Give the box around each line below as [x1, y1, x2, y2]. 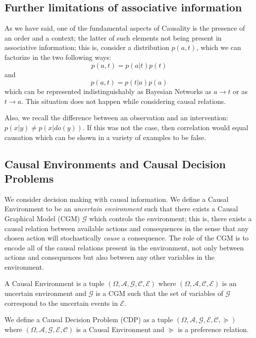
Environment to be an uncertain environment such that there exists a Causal [4, 203, 238, 214]
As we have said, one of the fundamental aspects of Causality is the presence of [4, 23, 245, 33]
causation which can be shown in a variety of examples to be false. [4, 132, 206, 142]
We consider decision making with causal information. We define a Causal [4, 193, 229, 204]
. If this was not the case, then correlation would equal [82, 122, 249, 132]
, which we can [196, 42, 241, 52]
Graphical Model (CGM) [4, 213, 80, 223]
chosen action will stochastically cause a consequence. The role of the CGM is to [4, 233, 249, 243]
